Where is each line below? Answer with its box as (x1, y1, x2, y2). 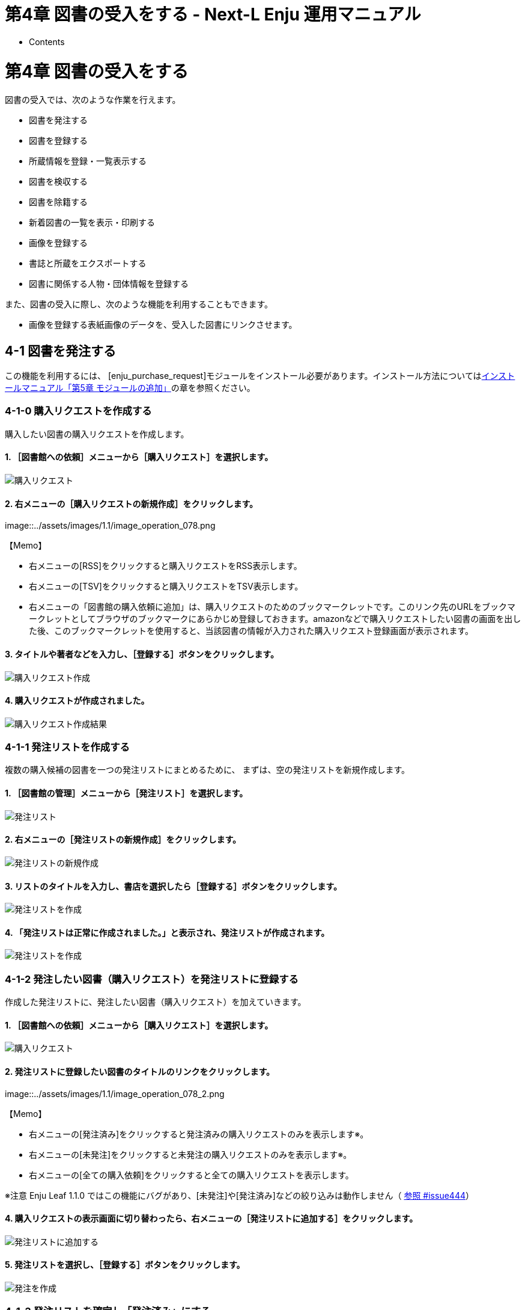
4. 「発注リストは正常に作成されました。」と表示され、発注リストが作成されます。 (5, 927, 330, 938)
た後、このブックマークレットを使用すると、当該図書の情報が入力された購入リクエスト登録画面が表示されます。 (29, 626, 474, 636)
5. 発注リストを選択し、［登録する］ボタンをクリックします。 (5, 1259, 245, 1270)
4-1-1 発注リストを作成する (5, 741, 130, 754)
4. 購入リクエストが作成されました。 (5, 695, 150, 706)
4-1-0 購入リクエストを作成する (5, 405, 152, 417)
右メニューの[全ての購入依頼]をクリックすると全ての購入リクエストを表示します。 (29, 1169, 354, 1180)
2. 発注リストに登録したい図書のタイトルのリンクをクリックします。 (5, 1066, 275, 1077)
